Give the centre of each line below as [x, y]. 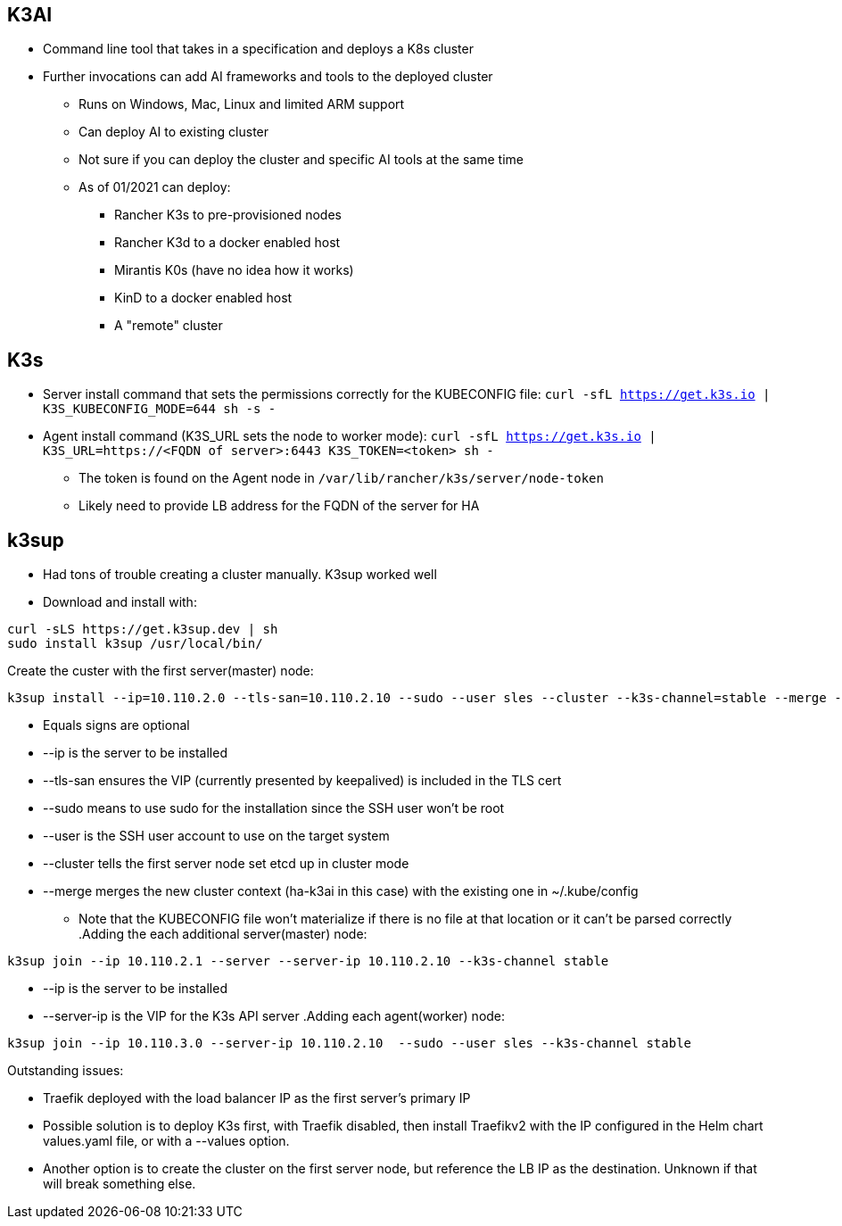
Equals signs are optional [116, 725]
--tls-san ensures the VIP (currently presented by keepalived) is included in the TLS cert [302, 781]
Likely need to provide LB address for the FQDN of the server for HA [279, 506]
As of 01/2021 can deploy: [155, 187]
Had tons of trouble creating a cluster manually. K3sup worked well [240, 575]
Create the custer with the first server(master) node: [161, 671]
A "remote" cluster [169, 326]
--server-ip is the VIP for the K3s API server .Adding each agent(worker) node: [274, 1016]
